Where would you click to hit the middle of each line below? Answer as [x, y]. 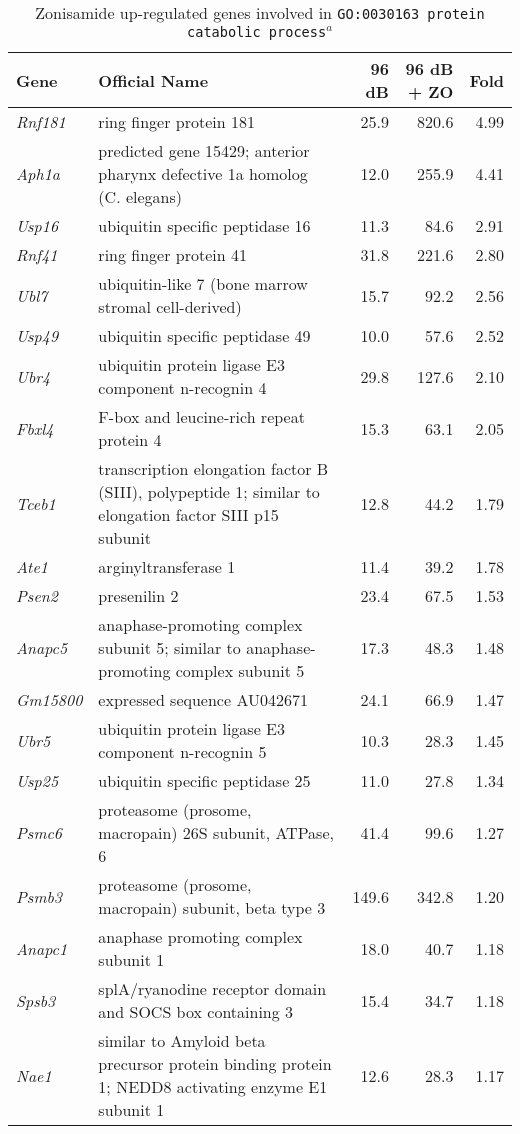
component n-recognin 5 [182, 751]
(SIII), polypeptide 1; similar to [209, 491]
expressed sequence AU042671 [203, 699]
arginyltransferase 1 [167, 566]
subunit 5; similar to [169, 647]
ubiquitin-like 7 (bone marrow [203, 283]
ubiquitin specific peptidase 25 [204, 780]
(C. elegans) [140, 196]
